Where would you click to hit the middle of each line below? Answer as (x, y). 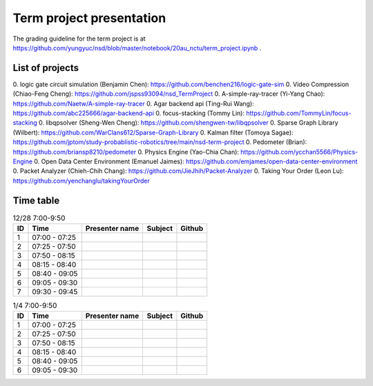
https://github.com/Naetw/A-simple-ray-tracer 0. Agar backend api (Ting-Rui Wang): (134, 103)
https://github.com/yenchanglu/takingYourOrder (81, 181)
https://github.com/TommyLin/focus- (299, 113)
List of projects (46, 68)
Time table (36, 200)
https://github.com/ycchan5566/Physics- (299, 152)
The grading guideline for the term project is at (79, 39)
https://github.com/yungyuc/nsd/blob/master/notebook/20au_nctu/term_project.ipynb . (137, 48)
